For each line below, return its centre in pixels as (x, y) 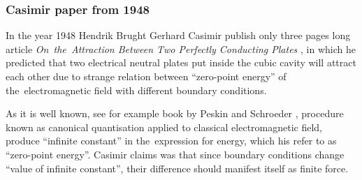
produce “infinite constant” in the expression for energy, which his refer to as (171, 141)
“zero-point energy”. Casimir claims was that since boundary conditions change (175, 154)
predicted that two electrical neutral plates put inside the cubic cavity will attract (181, 62)
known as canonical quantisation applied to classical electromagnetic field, (164, 127)
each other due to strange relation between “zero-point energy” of (146, 76)
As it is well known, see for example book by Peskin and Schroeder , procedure (175, 113)
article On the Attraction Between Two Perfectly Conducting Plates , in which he (181, 48)
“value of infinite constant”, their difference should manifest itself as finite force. (177, 168)
